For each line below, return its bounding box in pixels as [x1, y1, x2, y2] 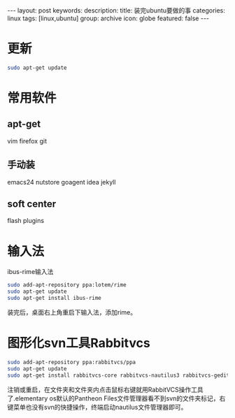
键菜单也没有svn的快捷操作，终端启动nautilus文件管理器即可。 [7, 403, 187, 411]
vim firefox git [7, 136, 48, 145]
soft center [7, 198, 57, 210]
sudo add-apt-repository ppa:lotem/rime [7, 282, 127, 289]
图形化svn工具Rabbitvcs [7, 336, 150, 351]
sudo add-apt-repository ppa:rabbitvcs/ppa [7, 359, 136, 366]
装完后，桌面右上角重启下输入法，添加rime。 [7, 308, 137, 316]
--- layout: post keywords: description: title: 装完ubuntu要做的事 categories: [7, 6, 226, 15]
